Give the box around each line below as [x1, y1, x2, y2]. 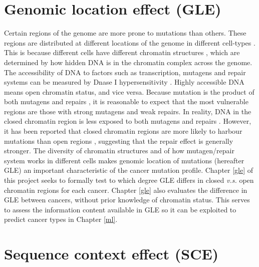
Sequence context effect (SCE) [4, 243, 219, 264]
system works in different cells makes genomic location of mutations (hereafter [4, 155, 244, 165]
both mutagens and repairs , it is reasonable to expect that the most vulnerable [4, 96, 248, 107]
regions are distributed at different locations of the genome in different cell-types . [4, 37, 255, 48]
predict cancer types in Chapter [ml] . [4, 214, 118, 224]
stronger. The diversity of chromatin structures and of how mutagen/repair [4, 145, 234, 156]
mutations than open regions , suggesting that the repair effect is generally [4, 135, 233, 146]
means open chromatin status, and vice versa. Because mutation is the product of [4, 86, 254, 97]
